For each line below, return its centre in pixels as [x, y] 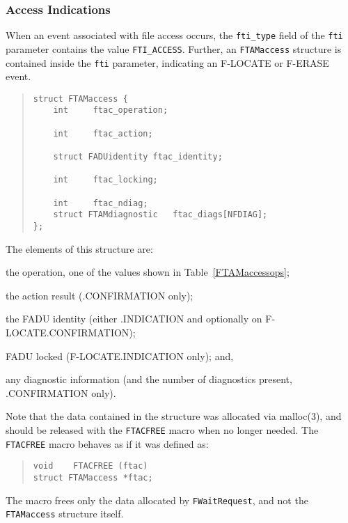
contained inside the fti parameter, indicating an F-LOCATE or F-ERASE [167, 62]
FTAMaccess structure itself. [65, 514]
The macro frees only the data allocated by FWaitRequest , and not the [157, 500]
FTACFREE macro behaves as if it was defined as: [107, 443]
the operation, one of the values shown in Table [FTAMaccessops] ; [148, 272]
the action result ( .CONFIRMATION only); [100, 295]
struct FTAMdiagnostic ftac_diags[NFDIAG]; [160, 215]
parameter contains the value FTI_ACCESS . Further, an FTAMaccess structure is [174, 48]
